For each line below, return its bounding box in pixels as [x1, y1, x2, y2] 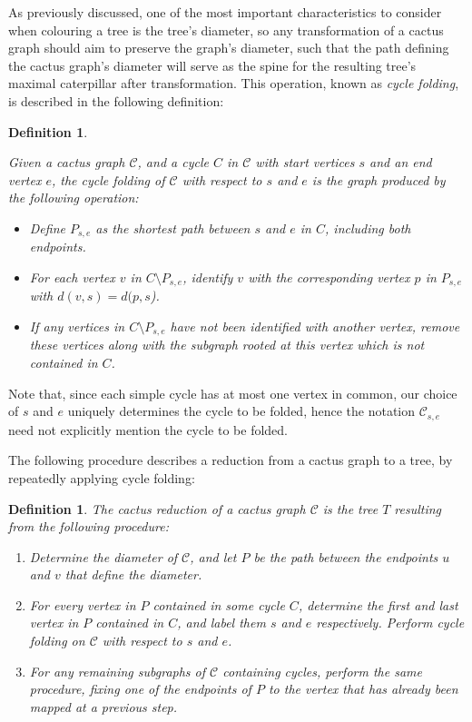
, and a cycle [137, 153, 209, 172]
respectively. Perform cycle [316, 613, 465, 632]
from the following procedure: [8, 517, 169, 536]
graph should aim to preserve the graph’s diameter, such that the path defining [8, 38, 449, 57]
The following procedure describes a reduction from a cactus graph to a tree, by [8, 450, 453, 470]
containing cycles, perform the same [222, 661, 422, 680]
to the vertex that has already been [268, 679, 458, 698]
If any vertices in [29, 317, 125, 336]
